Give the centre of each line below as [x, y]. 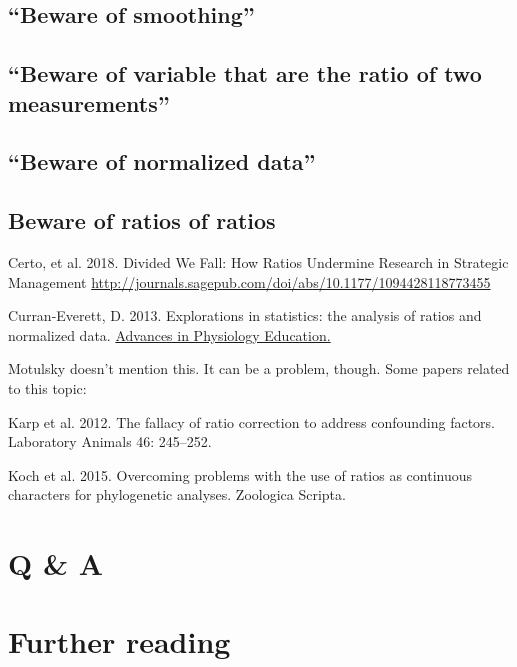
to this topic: [47, 387]
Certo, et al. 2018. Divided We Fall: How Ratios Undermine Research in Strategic [258, 261]
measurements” [89, 102]
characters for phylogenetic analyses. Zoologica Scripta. [177, 494]
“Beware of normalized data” [162, 161]
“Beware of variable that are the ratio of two [245, 73]
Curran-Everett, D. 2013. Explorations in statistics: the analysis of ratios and [245, 315]
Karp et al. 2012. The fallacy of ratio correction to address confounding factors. [251, 421]
